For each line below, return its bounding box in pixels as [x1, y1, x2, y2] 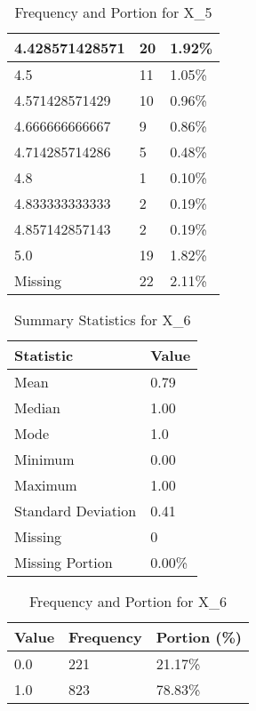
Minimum [14, 449, 75, 469]
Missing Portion [14, 552, 113, 572]
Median [14, 397, 61, 418]
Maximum [14, 475, 77, 495]
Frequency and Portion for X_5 [14, 2, 212, 22]
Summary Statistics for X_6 [13, 309, 191, 330]
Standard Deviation [14, 500, 137, 521]
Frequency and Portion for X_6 [28, 591, 227, 611]
